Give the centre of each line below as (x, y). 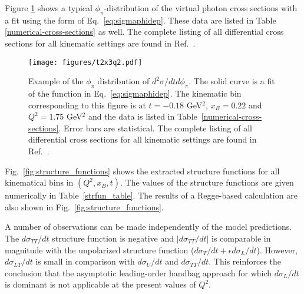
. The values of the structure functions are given (207, 182)
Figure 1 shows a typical (49, 8)
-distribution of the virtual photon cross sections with (201, 8)
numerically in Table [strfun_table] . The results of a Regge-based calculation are (151, 195)
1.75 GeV (66, 116)
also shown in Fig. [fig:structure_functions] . (84, 207)
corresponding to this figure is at (87, 105)
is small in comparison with (85, 261)
